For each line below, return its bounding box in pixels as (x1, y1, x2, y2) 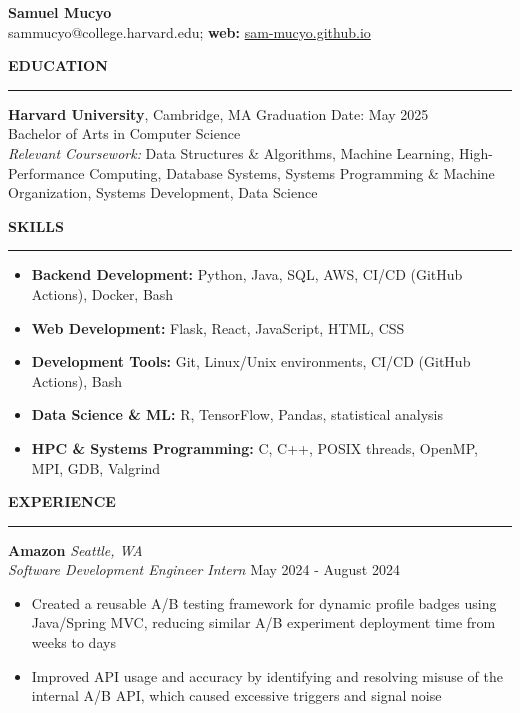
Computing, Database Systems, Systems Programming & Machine (89, 162, 495, 183)
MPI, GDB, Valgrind (31, 457, 161, 478)
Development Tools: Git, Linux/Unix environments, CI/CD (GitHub (31, 351, 471, 372)
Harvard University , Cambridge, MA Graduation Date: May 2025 (8, 103, 429, 124)
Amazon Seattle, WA (8, 539, 143, 560)
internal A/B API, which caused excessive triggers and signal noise (31, 685, 442, 706)
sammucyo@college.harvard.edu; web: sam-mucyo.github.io (8, 21, 371, 42)
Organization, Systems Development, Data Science (8, 182, 318, 203)
